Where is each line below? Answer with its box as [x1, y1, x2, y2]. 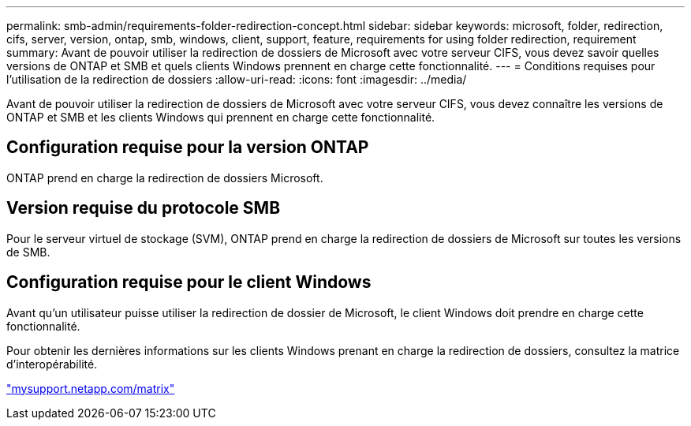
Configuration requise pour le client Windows [6, 272, 372, 293]
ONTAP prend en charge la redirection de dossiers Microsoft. [6, 170, 323, 185]
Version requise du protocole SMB [6, 198, 281, 219]
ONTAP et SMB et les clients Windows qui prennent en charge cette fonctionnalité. [6, 110, 435, 124]
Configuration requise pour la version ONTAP [6, 137, 369, 158]
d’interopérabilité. [6, 357, 98, 371]
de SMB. [6, 245, 50, 259]
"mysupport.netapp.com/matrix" [6, 381, 175, 395]
